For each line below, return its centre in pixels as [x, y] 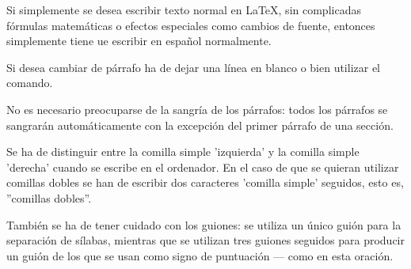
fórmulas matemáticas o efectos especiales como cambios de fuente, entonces [191, 25]
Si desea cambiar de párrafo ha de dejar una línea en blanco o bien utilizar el [194, 67]
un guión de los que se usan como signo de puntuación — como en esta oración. [200, 255]
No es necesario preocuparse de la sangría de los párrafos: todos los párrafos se [197, 109]
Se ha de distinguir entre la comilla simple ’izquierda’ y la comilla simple [183, 152]
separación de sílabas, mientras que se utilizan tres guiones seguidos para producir [205, 240]
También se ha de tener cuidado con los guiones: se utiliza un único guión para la [204, 224]
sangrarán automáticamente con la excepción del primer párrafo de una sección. [200, 125]
